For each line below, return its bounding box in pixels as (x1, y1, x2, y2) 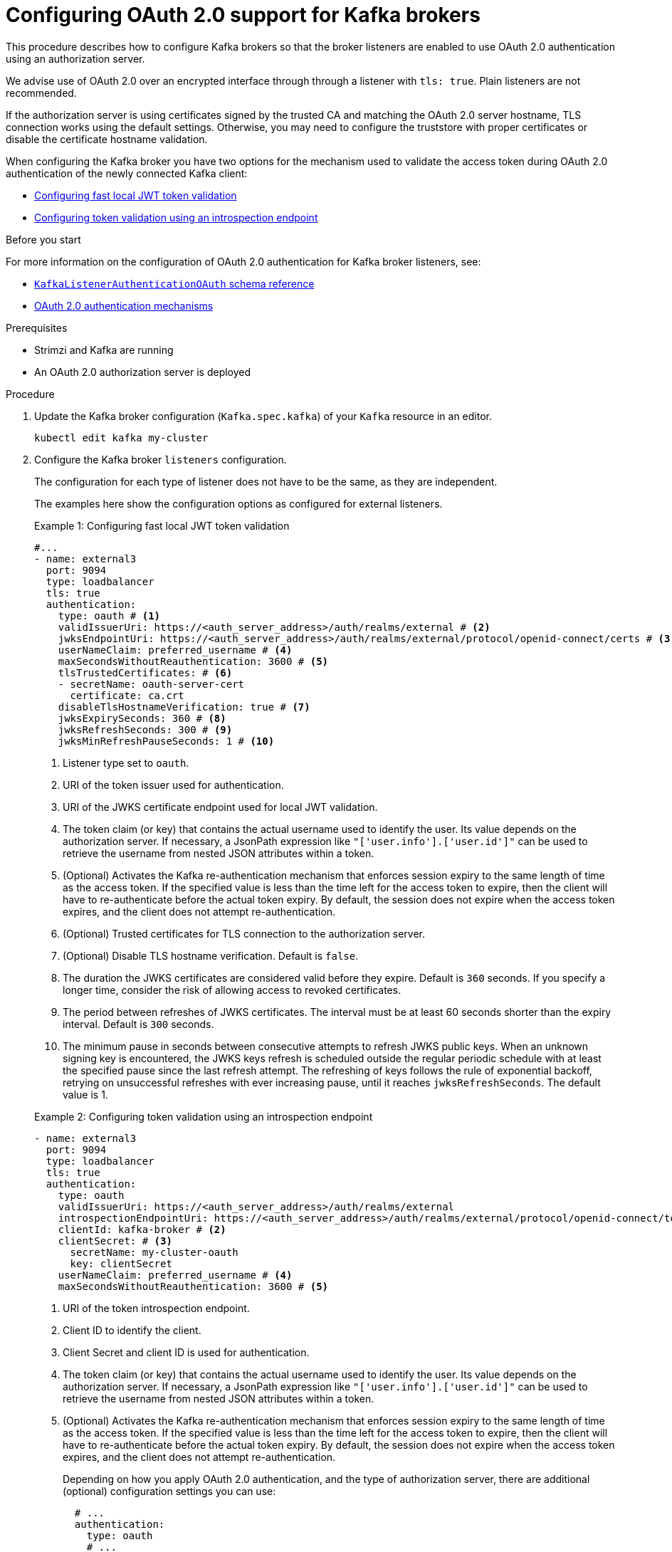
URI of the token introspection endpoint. (63, 1301, 250, 1314)
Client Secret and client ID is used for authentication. (63, 1346, 310, 1358)
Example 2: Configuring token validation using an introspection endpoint (34, 1110, 373, 1123)
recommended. (6, 86, 77, 99)
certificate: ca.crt (70, 689, 184, 701)
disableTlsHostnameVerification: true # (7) (58, 701, 310, 713)
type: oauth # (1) (58, 609, 161, 622)
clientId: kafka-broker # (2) (58, 1223, 226, 1235)
